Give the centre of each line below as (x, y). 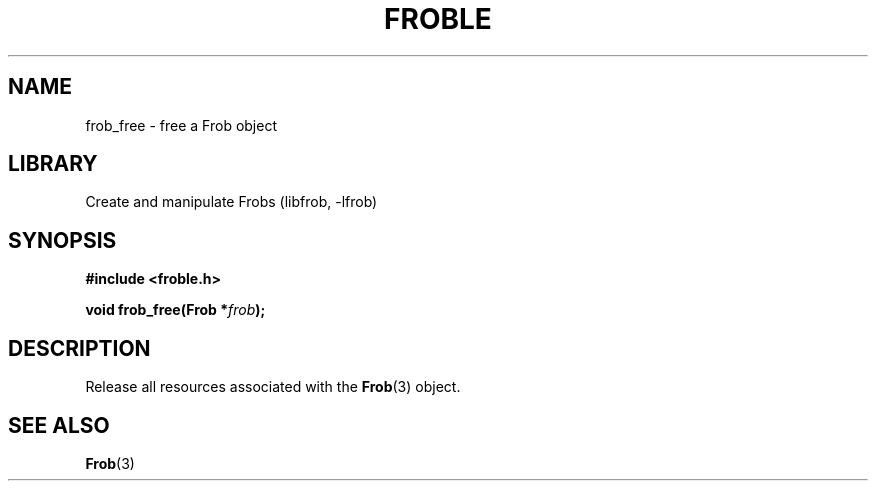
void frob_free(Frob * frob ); (175, 310)
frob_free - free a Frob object (181, 125)
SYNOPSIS (62, 240)
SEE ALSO (59, 425)
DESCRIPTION (79, 348)
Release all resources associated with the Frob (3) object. (273, 387)
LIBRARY (53, 164)
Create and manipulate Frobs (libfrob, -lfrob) (231, 202)
